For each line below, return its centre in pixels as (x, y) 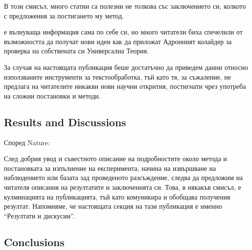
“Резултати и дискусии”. (39, 215)
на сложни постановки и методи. (52, 95)
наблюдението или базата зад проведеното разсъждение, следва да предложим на (123, 177)
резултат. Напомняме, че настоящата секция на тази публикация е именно (113, 206)
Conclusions (34, 242)
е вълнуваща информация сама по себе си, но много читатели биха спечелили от (123, 32)
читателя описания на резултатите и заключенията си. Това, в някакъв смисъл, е (123, 187)
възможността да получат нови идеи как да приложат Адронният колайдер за (118, 41)
